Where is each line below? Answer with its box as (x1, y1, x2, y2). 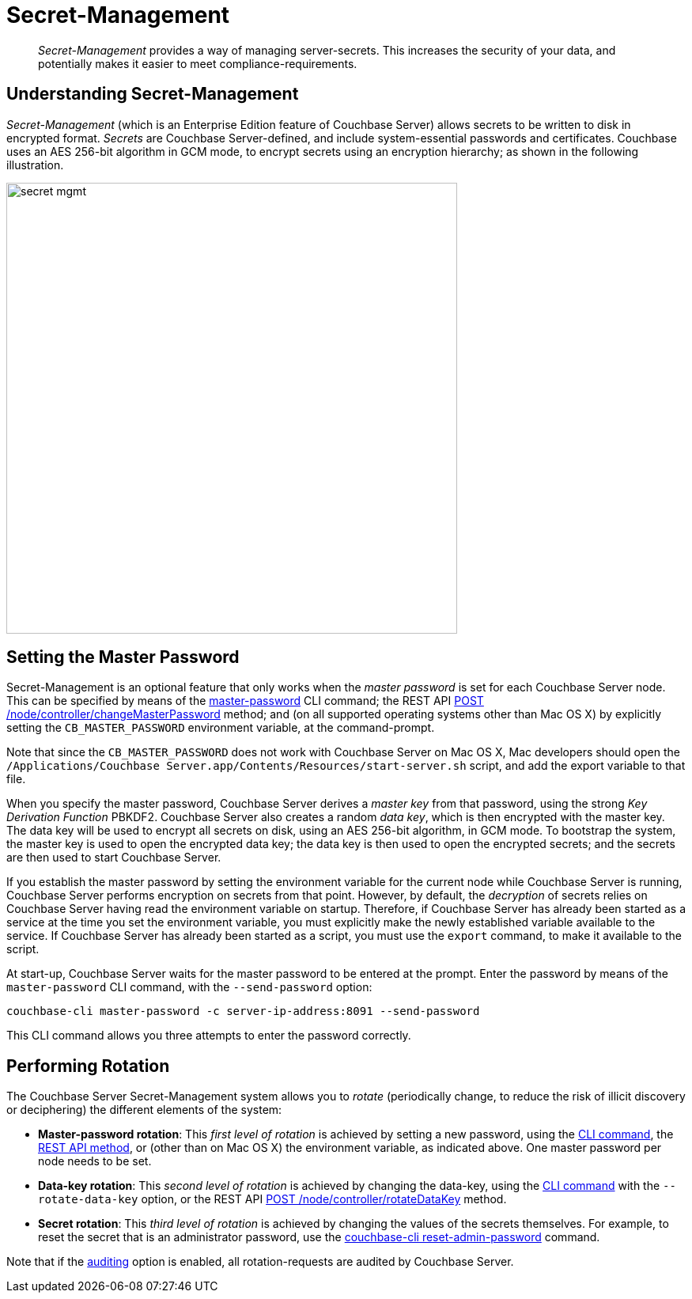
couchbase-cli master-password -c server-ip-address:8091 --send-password (6, 1005, 480, 1018)
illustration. (6, 157, 64, 172)
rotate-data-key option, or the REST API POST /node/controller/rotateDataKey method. (38, 1192, 507, 1206)
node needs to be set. (38, 1154, 152, 1168)
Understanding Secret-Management (6, 84, 299, 104)
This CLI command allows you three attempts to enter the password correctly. (6, 1028, 411, 1043)
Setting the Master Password (6, 647, 240, 668)
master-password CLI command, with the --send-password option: (6, 980, 372, 994)
